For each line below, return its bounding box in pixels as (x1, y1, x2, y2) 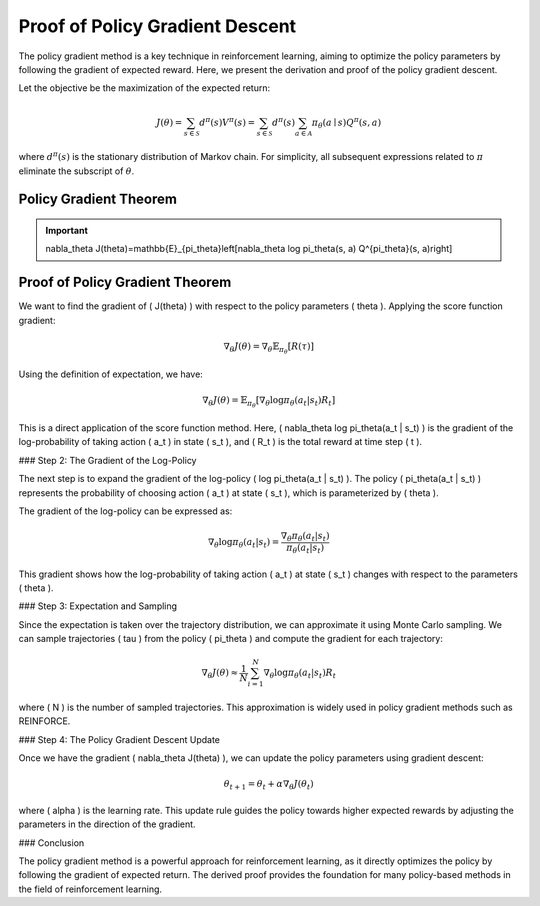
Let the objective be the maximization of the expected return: (18, 82, 271, 94)
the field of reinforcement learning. (18, 883, 163, 895)
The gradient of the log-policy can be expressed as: (18, 505, 233, 517)
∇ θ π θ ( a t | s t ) (280, 530, 330, 544)
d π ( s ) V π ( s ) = (198, 115, 255, 128)
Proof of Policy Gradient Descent (18, 15, 297, 37)
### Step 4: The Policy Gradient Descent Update (18, 733, 220, 745)
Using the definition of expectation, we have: (18, 368, 204, 380)
